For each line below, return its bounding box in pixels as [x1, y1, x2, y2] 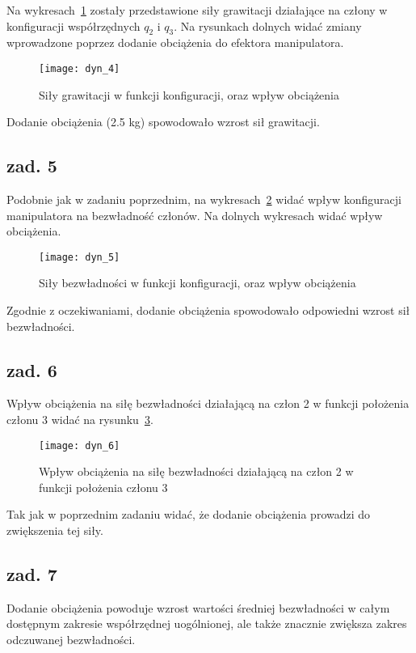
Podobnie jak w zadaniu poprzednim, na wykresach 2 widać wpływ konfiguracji [6, 191, 401, 208]
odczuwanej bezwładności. [6, 631, 136, 648]
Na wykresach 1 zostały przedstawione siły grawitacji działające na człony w [6, 2, 388, 18]
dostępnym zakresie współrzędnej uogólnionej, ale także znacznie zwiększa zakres [6, 615, 407, 632]
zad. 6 [6, 357, 57, 382]
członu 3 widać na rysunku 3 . [6, 411, 153, 428]
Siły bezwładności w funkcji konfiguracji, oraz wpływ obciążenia [39, 274, 356, 291]
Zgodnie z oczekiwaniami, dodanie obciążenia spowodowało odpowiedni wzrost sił [6, 302, 410, 319]
